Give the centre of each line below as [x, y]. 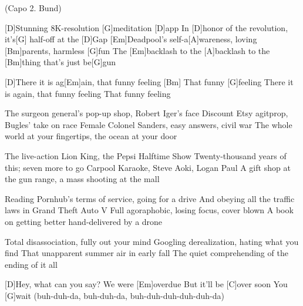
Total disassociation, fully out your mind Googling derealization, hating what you [152, 241]
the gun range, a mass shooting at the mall [82, 179]
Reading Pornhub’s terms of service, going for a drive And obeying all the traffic [150, 198]
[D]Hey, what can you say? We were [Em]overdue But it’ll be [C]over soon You [146, 284]
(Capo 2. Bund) [33, 8]
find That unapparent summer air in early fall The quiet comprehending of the [147, 253]
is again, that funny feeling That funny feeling [88, 93]
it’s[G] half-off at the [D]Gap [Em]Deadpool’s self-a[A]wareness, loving [131, 39]
